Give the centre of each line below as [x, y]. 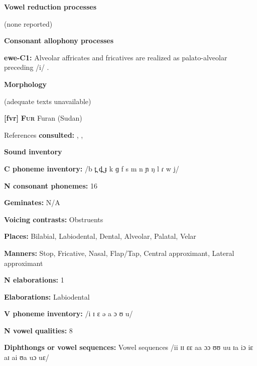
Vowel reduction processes [50, 7]
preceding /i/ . [27, 67]
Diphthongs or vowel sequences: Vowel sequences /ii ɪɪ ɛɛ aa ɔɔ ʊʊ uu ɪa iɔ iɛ [129, 347]
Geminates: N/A [32, 202]
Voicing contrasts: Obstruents [54, 219]
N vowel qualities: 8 [38, 330]
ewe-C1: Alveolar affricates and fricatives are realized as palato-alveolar [116, 57]
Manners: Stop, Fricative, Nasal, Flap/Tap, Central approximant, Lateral [119, 253]
